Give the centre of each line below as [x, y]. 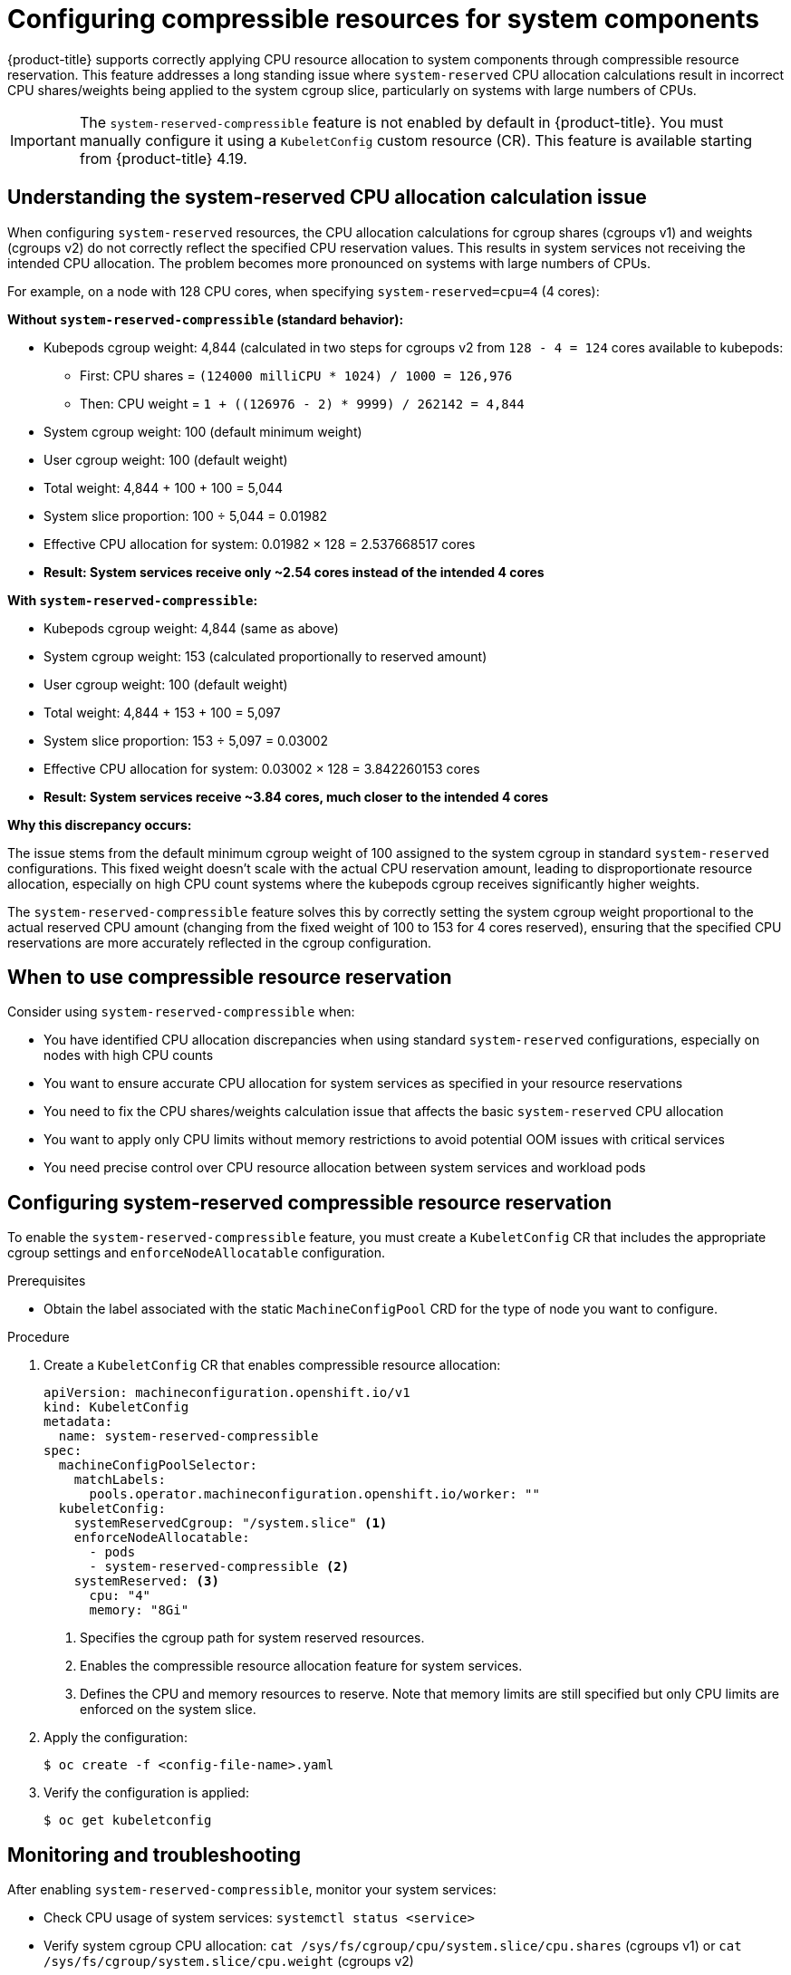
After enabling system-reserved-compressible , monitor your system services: [252, 1890]
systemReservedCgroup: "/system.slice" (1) [231, 1523]
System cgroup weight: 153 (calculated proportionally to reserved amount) [265, 656]
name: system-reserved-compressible [188, 1436]
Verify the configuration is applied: [146, 1793]
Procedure [39, 1337]
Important [43, 140]
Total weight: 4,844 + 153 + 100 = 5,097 [162, 712]
